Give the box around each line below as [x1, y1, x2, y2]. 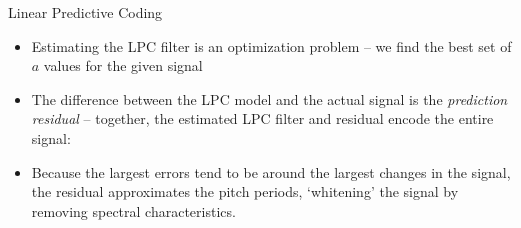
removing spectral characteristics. [31, 200, 236, 221]
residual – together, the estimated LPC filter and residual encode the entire [31, 108, 494, 129]
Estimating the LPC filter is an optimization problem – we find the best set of [31, 35, 512, 56]
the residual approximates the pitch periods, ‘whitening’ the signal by [31, 181, 459, 202]
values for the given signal [43, 55, 203, 76]
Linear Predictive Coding [8, 2, 163, 22]
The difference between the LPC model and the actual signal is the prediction [31, 88, 508, 109]
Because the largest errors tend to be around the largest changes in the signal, [31, 161, 511, 182]
